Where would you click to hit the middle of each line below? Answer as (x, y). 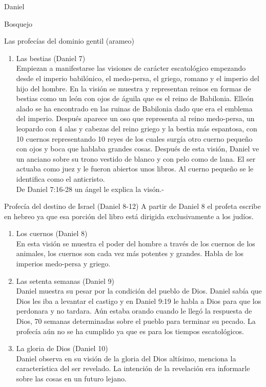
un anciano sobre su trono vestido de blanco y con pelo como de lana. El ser (136, 158)
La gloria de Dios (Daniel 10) (62, 348)
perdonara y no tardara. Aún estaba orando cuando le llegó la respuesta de (134, 311)
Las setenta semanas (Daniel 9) (65, 280)
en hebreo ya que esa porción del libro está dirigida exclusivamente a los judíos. (129, 216)
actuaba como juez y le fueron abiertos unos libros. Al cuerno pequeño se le (135, 169)
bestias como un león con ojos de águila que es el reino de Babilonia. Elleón (135, 98)
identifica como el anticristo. (60, 178)
